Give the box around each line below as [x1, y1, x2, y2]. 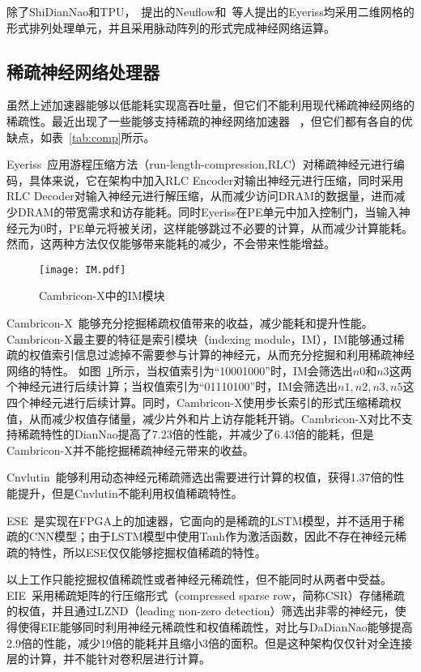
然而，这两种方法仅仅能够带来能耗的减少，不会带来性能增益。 [6, 235, 335, 252]
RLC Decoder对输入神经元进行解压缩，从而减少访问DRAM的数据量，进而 [6, 187, 394, 204]
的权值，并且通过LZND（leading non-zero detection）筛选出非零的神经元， [6, 602, 395, 619]
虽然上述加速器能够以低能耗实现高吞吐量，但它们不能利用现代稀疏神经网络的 [6, 96, 415, 113]
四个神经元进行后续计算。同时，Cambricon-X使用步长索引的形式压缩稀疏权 [6, 393, 402, 410]
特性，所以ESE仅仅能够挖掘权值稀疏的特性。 [28, 543, 266, 560]
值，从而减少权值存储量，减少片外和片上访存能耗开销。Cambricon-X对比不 [6, 409, 402, 426]
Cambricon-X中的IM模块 [39, 287, 165, 304]
